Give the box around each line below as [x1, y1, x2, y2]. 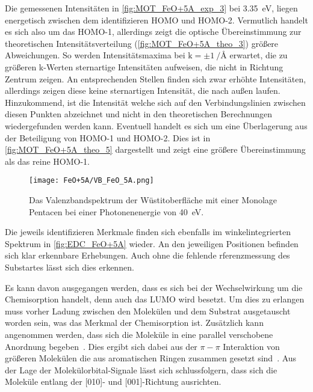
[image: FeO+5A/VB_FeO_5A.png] [29, 176, 154, 185]
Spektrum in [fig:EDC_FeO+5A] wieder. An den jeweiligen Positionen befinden [5, 237, 299, 250]
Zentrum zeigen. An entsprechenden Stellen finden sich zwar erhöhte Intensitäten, [5, 72, 306, 85]
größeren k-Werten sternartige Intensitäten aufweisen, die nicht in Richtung [5, 60, 284, 73]
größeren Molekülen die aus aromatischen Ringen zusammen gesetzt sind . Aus [5, 352, 297, 364]
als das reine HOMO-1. [5, 155, 90, 167]
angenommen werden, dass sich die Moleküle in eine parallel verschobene [5, 328, 273, 340]
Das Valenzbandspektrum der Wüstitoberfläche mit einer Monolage [29, 193, 277, 206]
